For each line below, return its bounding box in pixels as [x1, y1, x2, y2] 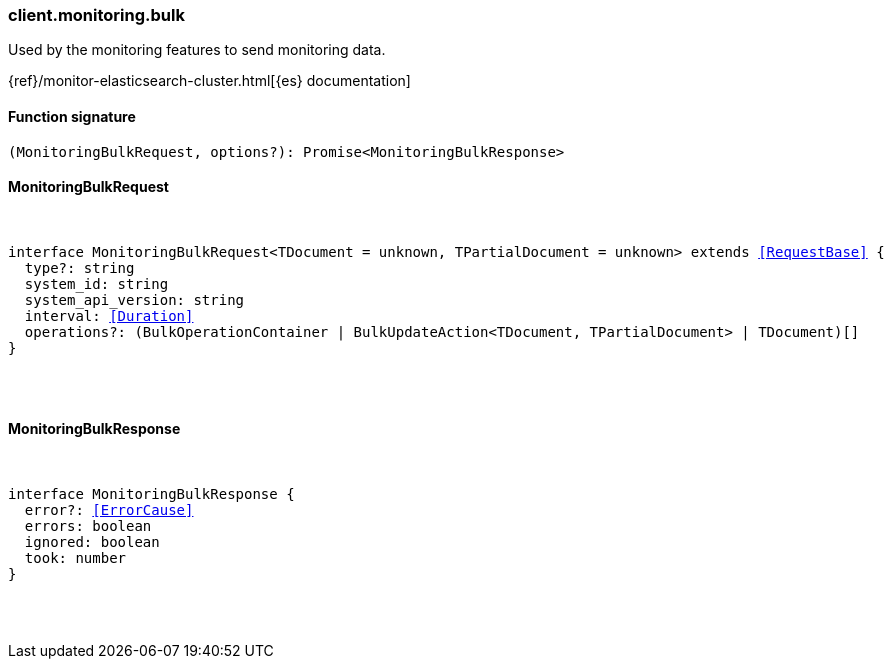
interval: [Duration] [24, 307, 194, 324]
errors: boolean [24, 518, 152, 535]
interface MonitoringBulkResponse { [8, 486, 295, 503]
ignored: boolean [24, 534, 160, 551]
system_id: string [24, 275, 169, 292]
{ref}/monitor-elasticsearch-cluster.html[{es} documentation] [8, 72, 411, 90]
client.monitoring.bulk [8, 5, 185, 25]
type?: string [24, 259, 135, 276]
